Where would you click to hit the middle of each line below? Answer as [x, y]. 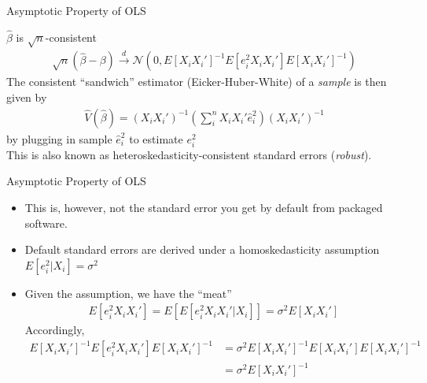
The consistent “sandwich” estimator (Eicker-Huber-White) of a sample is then [197, 82]
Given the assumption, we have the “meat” [128, 293]
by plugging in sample [59, 138]
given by [27, 97]
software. [46, 223]
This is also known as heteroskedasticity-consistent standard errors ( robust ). [189, 154]
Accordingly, [55, 330]
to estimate [156, 138]
